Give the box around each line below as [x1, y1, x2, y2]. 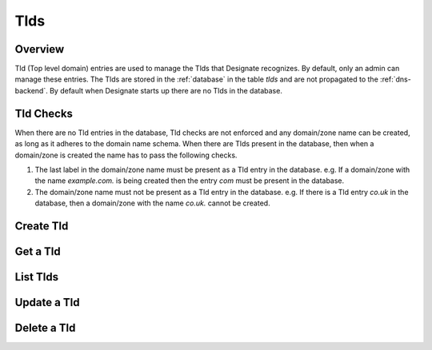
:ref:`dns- [380, 74, 411, 84]
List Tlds [14, 270, 59, 284]
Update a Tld [14, 296, 80, 309]
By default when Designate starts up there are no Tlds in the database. [49, 86, 283, 95]
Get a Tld [14, 245, 62, 258]
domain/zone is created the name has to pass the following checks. [14, 150, 238, 160]
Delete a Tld [14, 320, 76, 335]
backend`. [14, 86, 48, 95]
